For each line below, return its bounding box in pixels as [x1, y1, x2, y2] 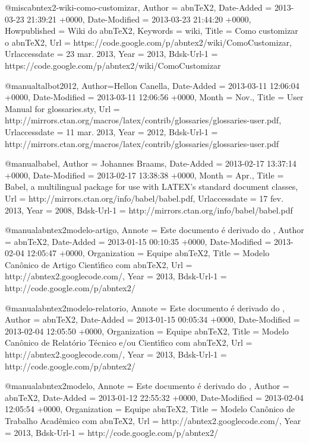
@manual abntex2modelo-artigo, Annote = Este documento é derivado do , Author [5, 224, 304, 236]
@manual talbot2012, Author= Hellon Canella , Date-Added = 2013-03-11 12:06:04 [5, 79, 299, 91]
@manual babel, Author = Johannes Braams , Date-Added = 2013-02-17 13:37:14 [5, 157, 297, 170]
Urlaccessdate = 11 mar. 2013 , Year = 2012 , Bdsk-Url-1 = [5, 125, 218, 138]
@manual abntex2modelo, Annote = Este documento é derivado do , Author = [5, 380, 289, 392]
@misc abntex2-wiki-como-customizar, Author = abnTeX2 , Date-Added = [5, 1, 272, 13]
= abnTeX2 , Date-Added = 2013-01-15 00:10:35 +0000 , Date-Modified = [5, 235, 272, 247]
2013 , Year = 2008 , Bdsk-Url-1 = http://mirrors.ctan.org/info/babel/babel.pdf [5, 203, 293, 216]
